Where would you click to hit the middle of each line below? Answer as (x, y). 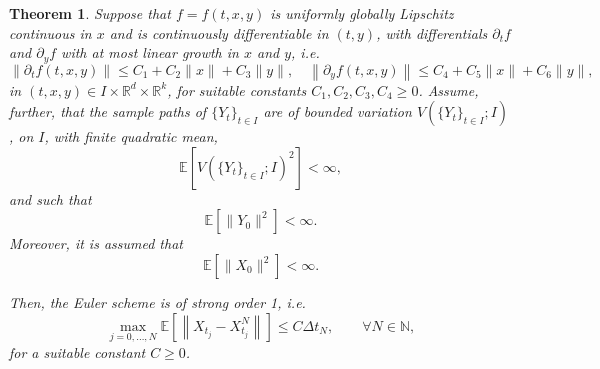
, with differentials (432, 32)
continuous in (50, 32)
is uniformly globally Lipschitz (362, 13)
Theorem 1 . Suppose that (90, 13)
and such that (50, 198)
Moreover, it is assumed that (96, 243)
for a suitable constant (77, 351)
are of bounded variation (337, 111)
